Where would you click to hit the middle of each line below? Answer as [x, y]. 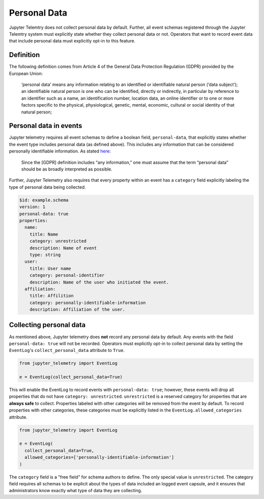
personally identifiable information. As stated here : [60, 151]
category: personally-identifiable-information [88, 303]
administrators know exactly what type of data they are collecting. [76, 491]
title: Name [44, 234]
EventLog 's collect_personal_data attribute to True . [67, 350]
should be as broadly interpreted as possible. [67, 169]
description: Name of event [63, 248]
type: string [45, 255]
